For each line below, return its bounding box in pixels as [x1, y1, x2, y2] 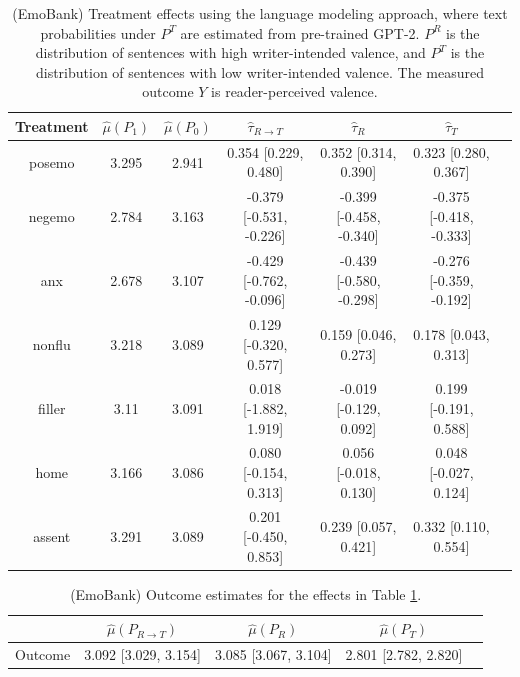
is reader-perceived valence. [211, 81, 378, 102]
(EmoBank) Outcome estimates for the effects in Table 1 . [70, 583, 422, 604]
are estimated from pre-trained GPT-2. [180, 22, 420, 43]
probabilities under [40, 22, 156, 43]
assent [33, 526, 71, 546]
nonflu [32, 333, 71, 354]
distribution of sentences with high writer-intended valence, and [35, 42, 426, 63]
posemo [28, 151, 75, 172]
